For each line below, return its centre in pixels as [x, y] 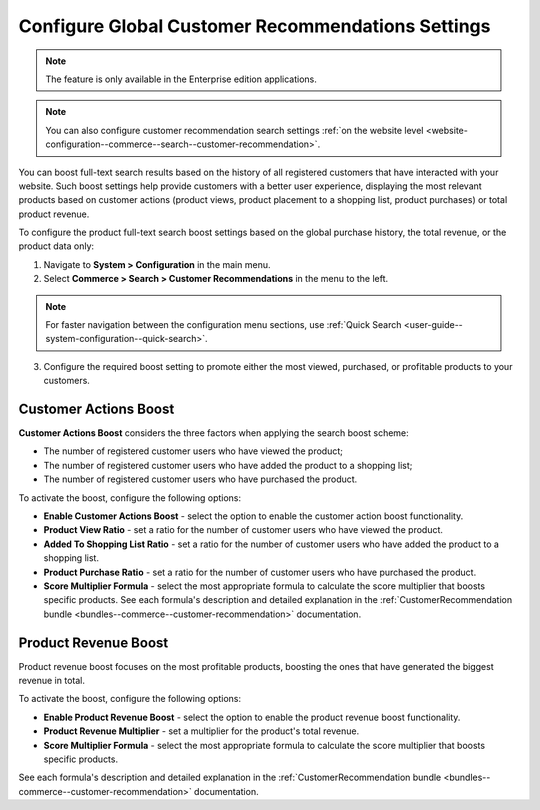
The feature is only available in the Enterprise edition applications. [181, 79]
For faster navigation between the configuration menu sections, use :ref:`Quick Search [223, 325]
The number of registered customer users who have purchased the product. [200, 479]
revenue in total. [51, 681]
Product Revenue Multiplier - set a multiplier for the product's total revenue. [201, 731]
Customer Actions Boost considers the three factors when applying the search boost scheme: [213, 433]
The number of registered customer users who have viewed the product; [193, 451]
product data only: [56, 246]
